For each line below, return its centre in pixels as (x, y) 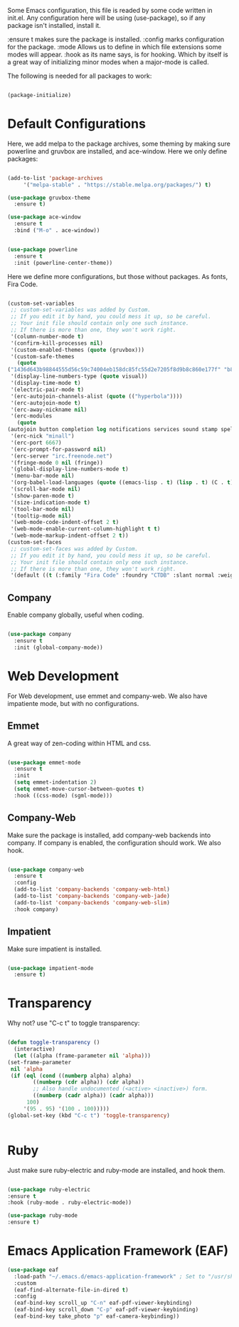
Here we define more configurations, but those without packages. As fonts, (118, 276)
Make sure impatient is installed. (54, 949)
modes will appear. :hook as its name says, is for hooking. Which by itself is (118, 54)
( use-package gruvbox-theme (49, 198)
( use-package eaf (33, 1270)
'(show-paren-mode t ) (42, 495)
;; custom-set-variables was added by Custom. (81, 310)
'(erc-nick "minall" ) (42, 436)
